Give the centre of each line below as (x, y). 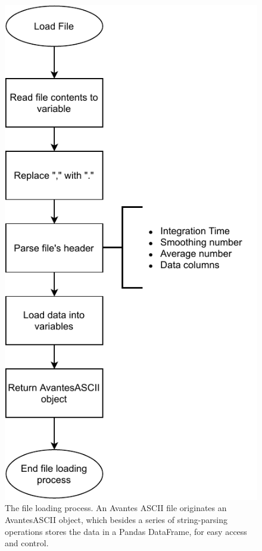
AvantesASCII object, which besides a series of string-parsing (116, 519)
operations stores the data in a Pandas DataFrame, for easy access (126, 531)
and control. (27, 543)
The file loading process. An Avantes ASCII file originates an (116, 508)
